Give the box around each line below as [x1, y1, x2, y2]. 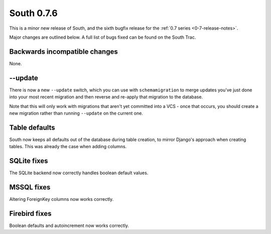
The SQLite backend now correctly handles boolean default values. [9, 170, 149, 176]
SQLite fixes [9, 157, 48, 165]
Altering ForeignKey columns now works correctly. [9, 196, 114, 202]
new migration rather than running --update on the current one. [9, 110, 143, 116]
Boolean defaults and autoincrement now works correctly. [9, 222, 129, 228]
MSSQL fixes [9, 183, 51, 191]
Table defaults [9, 123, 55, 132]
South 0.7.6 [9, 8, 58, 19]
